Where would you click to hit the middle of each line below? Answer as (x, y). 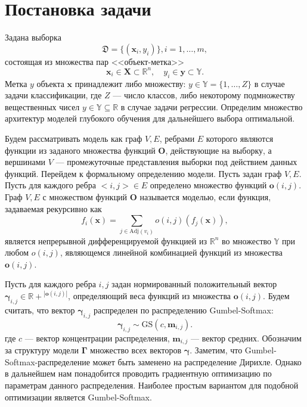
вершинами (25, 162)
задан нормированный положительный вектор (194, 284)
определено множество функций (208, 185)
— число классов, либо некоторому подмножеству (204, 95)
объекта (50, 83)
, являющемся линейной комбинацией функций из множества (171, 252)
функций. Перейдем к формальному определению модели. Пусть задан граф (143, 173)
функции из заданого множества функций (80, 150)
